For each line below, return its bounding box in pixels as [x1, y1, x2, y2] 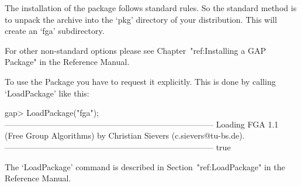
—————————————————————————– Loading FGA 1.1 [5, 118, 279, 130]
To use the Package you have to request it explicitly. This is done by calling [5, 75, 276, 87]
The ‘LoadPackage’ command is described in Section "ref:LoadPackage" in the [5, 160, 285, 173]
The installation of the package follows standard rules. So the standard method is [5, 2, 297, 13]
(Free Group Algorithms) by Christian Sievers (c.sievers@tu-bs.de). [5, 129, 245, 142]
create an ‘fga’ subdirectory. [5, 25, 105, 37]
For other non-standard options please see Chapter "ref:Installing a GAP [5, 44, 266, 56]
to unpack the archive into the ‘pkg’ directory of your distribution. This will [5, 13, 277, 25]
